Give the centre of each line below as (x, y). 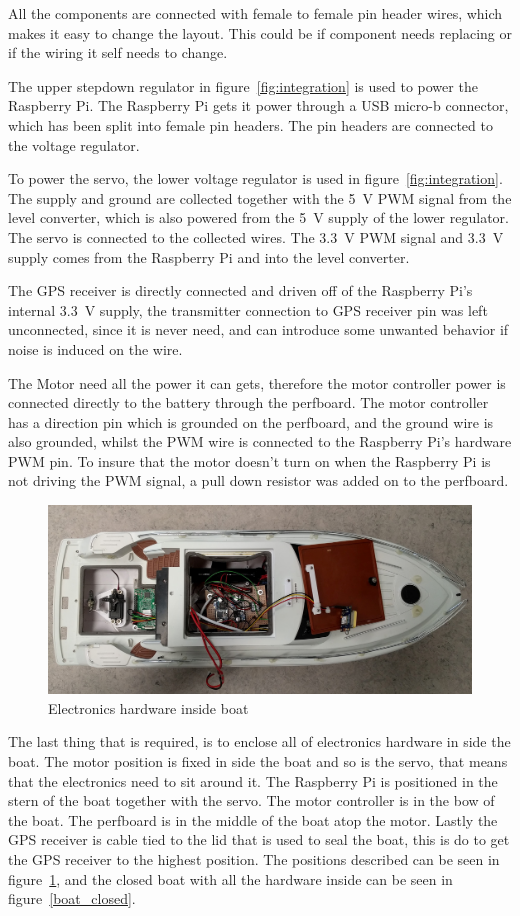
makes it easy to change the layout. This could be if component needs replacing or (260, 32)
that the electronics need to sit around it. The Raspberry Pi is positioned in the (253, 780)
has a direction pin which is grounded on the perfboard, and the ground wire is (251, 421)
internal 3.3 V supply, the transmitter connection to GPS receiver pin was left (248, 309)
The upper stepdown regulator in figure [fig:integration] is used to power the (243, 85)
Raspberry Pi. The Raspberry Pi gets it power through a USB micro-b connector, (258, 105)
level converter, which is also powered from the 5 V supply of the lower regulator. (258, 217)
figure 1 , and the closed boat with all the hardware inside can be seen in (230, 878)
